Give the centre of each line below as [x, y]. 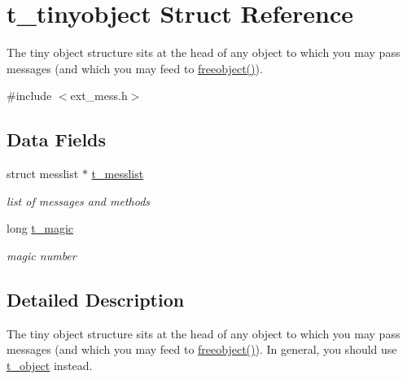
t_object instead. [50, 365]
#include [29, 96]
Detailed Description [96, 299]
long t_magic [40, 228]
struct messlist [43, 174]
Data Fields [57, 139]
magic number [42, 255]
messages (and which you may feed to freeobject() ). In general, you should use [202, 349]
